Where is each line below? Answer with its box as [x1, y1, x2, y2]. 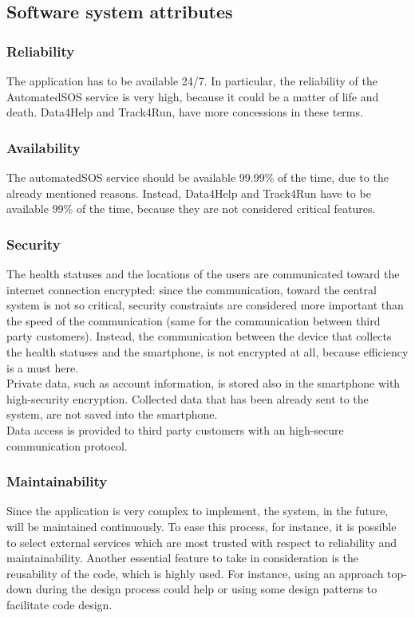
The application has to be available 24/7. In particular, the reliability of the [6, 73, 377, 89]
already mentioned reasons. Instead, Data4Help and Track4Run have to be [6, 184, 371, 201]
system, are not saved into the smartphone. [6, 406, 218, 423]
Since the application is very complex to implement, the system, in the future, [6, 502, 389, 519]
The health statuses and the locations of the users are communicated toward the [6, 266, 400, 281]
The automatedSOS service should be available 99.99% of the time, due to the [6, 169, 389, 185]
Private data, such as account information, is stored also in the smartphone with [6, 375, 401, 392]
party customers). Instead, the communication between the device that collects [6, 328, 392, 344]
